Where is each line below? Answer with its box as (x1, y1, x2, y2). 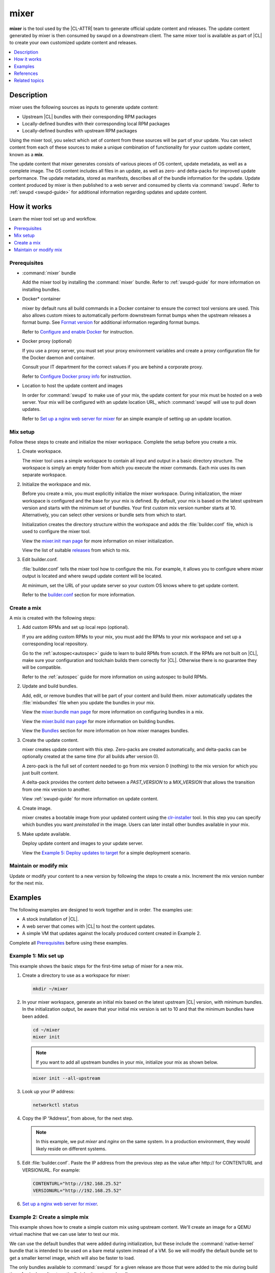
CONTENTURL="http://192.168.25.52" (33, 1180, 122, 1186)
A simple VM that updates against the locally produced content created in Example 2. (22, 930, 201, 936)
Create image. (22, 805, 52, 811)
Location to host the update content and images (22, 382, 123, 389)
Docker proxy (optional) (22, 338, 72, 344)
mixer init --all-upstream (33, 1075, 100, 1081)
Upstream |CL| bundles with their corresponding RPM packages (22, 114, 156, 120)
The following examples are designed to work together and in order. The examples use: (9, 907, 193, 913)
